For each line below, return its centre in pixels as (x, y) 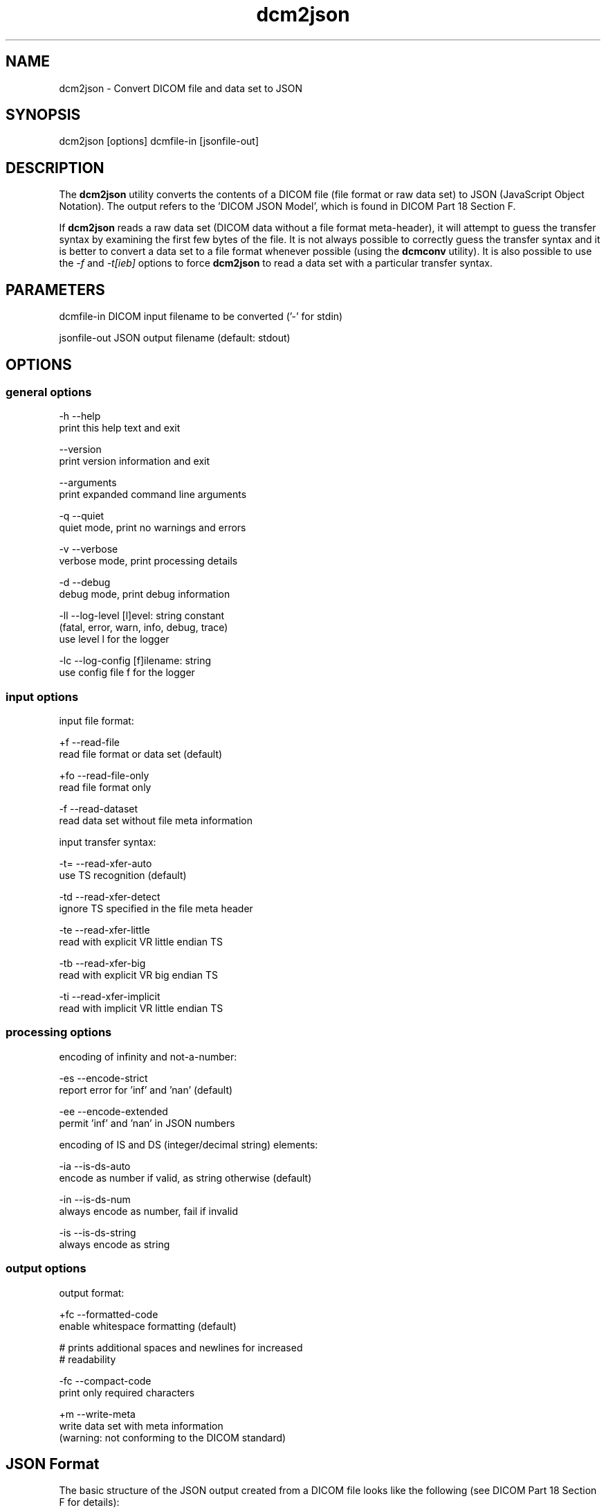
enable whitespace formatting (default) (148, 1326)
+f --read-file (89, 743)
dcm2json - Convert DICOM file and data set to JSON (181, 88)
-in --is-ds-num (95, 1199)
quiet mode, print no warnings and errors (153, 528)
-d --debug (85, 583)
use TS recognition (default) (123, 876)
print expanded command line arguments (153, 495)
